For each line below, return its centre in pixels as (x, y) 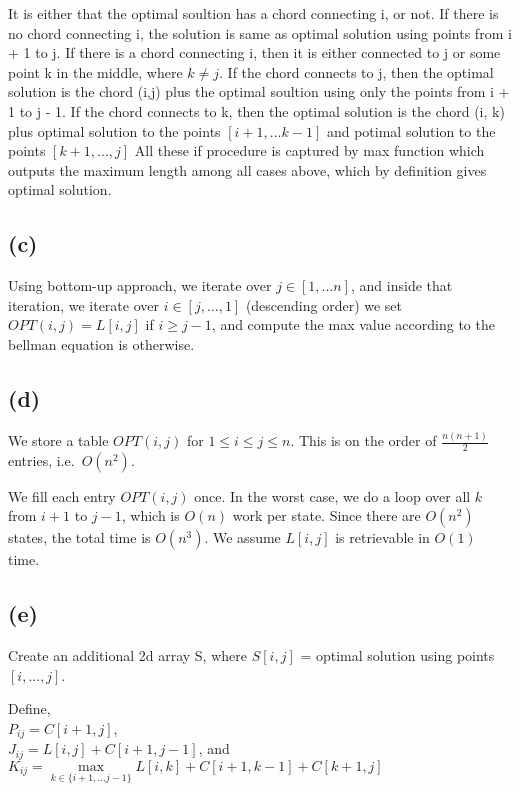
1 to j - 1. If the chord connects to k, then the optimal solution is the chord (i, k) (256, 110)
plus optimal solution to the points (114, 130)
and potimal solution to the (411, 130)
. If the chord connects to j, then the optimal (356, 71)
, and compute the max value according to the (353, 324)
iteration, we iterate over (83, 304)
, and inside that (402, 285)
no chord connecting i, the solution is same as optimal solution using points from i (260, 32)
